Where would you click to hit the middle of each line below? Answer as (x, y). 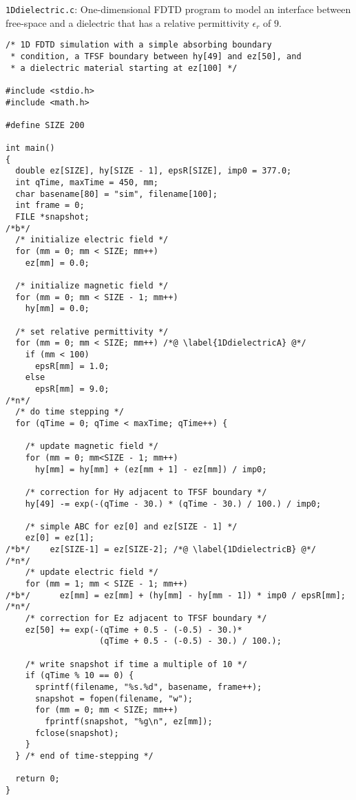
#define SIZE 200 (45, 125)
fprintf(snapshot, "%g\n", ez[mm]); (129, 721)
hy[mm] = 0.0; (57, 309)
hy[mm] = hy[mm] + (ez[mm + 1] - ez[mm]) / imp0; (151, 469)
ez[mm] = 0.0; (57, 263)
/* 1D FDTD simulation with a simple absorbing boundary (139, 45)
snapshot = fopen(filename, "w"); (114, 698)
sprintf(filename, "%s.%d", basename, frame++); (148, 687)
